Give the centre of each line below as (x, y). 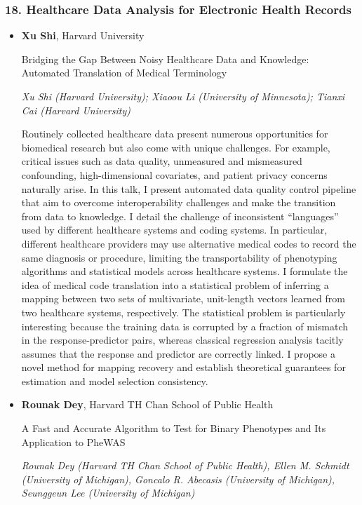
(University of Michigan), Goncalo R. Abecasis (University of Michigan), (178, 479)
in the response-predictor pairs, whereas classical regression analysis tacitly (182, 340)
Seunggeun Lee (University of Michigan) (108, 493)
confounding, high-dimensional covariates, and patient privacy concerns (174, 174)
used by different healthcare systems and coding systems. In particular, (174, 230)
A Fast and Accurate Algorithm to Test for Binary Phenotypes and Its (174, 428)
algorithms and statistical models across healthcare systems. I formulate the (185, 271)
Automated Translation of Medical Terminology (124, 73)
